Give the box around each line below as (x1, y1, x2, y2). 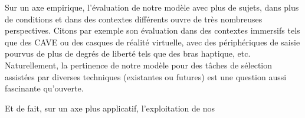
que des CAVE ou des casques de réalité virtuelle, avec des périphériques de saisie (5, 35, 300, 48)
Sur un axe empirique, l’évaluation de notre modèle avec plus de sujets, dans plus (5, 1, 299, 13)
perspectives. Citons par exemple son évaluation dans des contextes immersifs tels (5, 24, 300, 37)
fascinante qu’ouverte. (5, 82, 84, 94)
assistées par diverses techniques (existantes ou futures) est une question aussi (5, 70, 287, 83)
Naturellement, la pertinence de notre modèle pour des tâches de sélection (5, 58, 273, 71)
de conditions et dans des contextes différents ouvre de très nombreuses (5, 12, 263, 25)
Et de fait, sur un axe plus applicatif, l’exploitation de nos (5, 101, 215, 114)
